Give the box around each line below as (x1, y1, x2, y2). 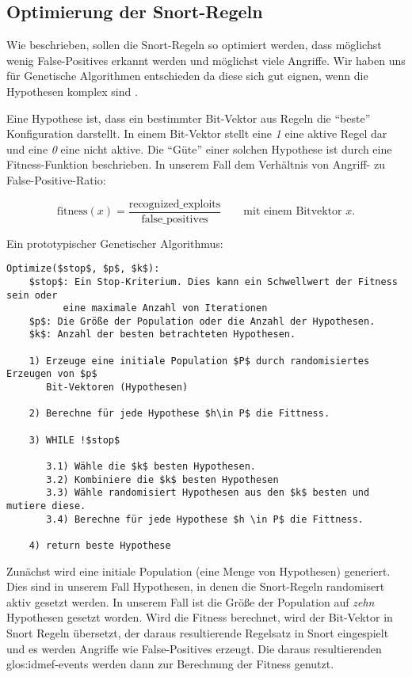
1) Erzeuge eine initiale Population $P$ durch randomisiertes (29, 355, 370, 367)
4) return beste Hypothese (29, 539, 171, 551)
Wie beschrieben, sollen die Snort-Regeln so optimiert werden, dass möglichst (6, 36, 382, 53)
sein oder (6, 289, 58, 301)
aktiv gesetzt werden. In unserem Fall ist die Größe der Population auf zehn (6, 593, 375, 610)
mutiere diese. (6, 500, 86, 512)
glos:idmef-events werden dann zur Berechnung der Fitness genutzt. (6, 656, 334, 672)
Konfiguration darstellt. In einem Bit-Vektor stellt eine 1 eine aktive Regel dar (6, 125, 387, 142)
